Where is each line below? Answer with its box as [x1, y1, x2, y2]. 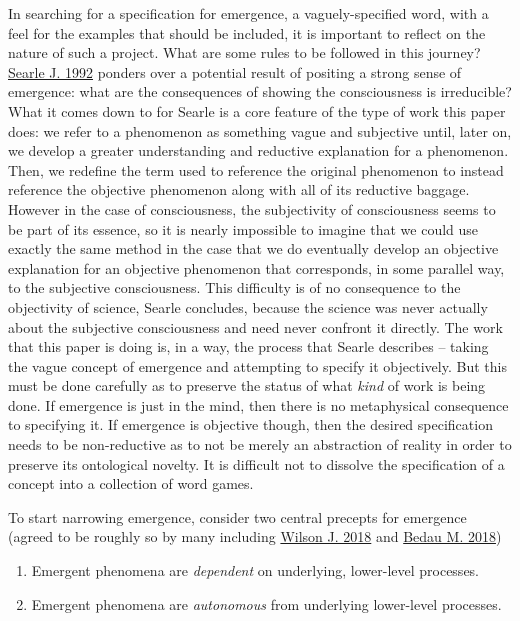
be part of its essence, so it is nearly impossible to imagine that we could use [8, 218, 479, 239]
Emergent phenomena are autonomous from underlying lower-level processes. [31, 593, 502, 614]
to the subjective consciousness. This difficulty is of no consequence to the [8, 277, 461, 298]
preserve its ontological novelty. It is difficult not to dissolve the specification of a [8, 453, 505, 474]
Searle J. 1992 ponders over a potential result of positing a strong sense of [8, 61, 462, 82]
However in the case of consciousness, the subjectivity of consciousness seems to [8, 198, 496, 219]
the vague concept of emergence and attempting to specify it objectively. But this [8, 355, 507, 376]
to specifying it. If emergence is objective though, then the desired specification [8, 414, 493, 435]
